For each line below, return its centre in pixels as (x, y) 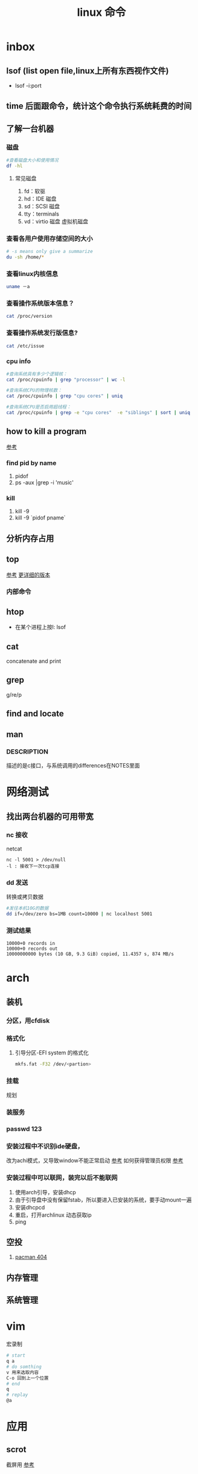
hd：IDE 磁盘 (40, 199)
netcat (14, 849)
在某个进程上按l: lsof (40, 627)
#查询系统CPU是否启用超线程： (39, 407)
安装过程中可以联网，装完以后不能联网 (62, 1178)
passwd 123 (24, 1129)
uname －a (18, 287)
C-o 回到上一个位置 (27, 1378)
